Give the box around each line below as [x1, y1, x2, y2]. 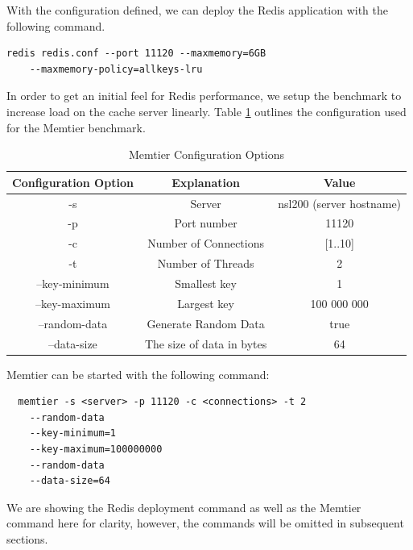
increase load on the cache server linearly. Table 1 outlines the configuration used [6, 102, 407, 119]
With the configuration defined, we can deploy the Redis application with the [6, 2, 389, 18]
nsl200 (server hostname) [278, 194, 402, 211]
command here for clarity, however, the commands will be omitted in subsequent [6, 515, 404, 531]
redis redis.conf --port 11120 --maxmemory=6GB [6, 48, 266, 60]
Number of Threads [157, 255, 254, 272]
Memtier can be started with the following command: [6, 365, 270, 382]
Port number [174, 215, 237, 231]
